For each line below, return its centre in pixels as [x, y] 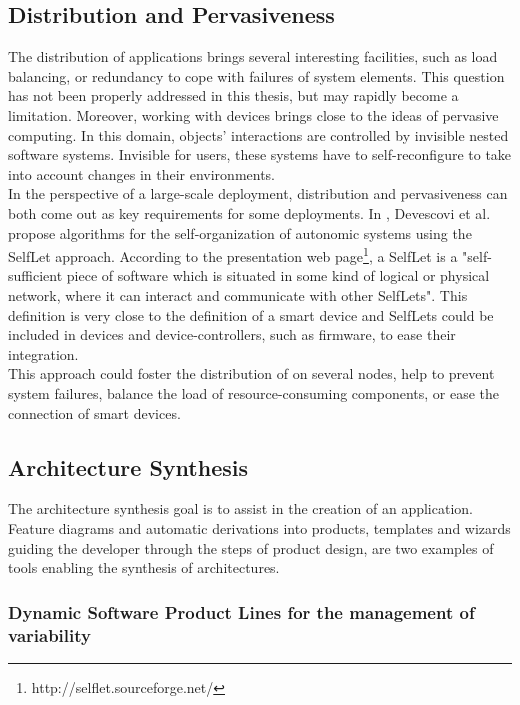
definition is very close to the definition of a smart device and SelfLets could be [251, 314]
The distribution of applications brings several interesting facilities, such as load [253, 56]
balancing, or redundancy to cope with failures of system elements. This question [256, 75]
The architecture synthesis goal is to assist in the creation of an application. [240, 508]
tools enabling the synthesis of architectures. [144, 567]
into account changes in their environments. [142, 173]
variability [49, 634]
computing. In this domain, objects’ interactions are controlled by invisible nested [258, 134]
